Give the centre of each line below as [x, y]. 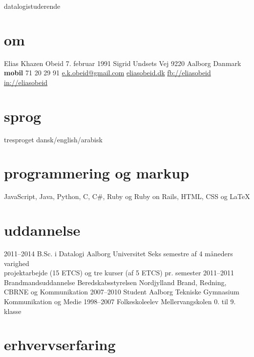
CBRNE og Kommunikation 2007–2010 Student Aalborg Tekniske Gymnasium [122, 292]
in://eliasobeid [26, 82]
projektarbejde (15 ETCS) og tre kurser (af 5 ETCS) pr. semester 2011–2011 [119, 273]
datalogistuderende [32, 6]
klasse [13, 311]
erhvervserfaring [60, 345]
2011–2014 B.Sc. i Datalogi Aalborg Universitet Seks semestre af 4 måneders [118, 254]
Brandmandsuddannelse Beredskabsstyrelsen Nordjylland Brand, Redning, [115, 282]
